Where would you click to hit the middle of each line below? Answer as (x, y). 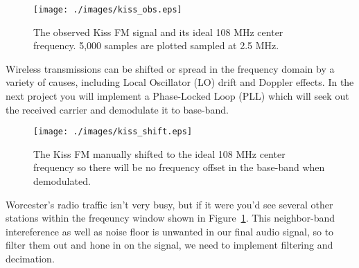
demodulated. (62, 181)
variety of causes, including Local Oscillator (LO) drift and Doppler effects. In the (180, 82)
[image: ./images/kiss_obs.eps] (108, 10)
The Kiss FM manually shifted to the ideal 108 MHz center (159, 153)
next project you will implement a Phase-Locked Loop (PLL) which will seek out (177, 96)
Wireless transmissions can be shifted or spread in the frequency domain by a (170, 68)
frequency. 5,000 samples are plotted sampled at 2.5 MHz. (156, 45)
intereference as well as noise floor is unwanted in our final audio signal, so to (170, 231)
